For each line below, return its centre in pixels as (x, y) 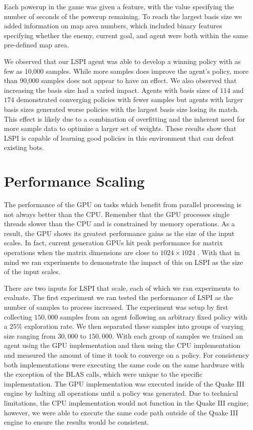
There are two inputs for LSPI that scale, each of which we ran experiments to (122, 288)
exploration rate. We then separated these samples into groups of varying (134, 326)
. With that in (219, 252)
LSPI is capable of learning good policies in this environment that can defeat (119, 138)
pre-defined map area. (37, 45)
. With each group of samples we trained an (178, 335)
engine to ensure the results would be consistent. (77, 422)
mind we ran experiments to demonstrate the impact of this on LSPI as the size (124, 262)
